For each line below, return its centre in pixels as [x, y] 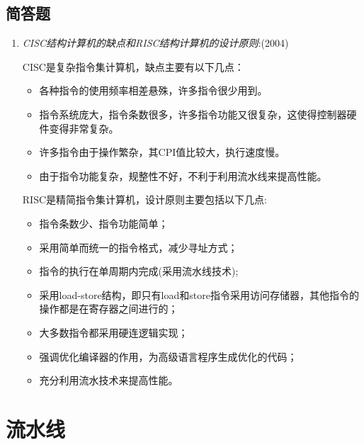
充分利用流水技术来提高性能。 [109, 380]
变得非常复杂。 [84, 128]
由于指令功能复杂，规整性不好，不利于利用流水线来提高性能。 [183, 175]
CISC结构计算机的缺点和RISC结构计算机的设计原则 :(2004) [155, 43]
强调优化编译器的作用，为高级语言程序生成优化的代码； [168, 356]
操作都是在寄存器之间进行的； [109, 309]
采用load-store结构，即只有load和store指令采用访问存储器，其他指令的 [199, 294]
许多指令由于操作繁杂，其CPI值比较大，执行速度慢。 [162, 152]
